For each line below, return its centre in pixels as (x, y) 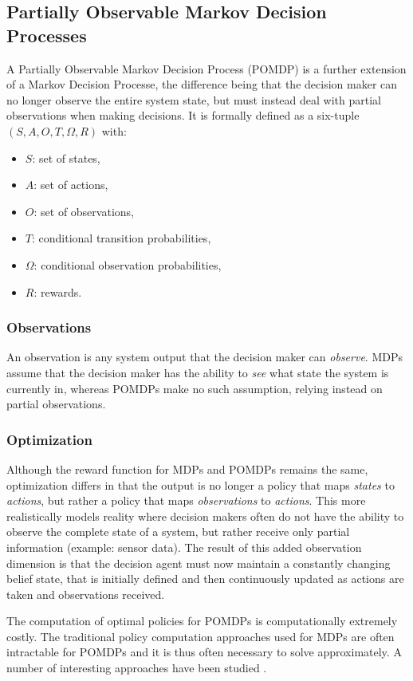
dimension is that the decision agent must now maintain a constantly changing (199, 563)
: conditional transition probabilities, (121, 238)
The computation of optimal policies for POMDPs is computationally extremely (202, 621)
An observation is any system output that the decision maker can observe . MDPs (205, 357)
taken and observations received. (86, 594)
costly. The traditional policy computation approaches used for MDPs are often (201, 636)
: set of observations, (84, 211)
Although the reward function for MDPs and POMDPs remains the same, (187, 468)
